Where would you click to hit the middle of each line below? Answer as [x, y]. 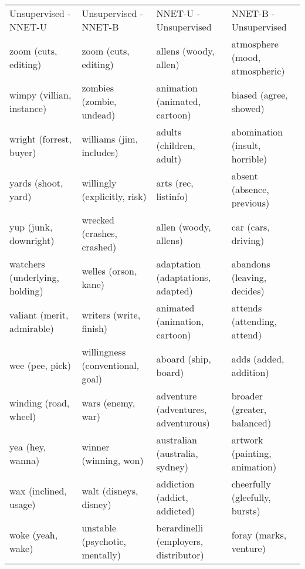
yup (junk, [31, 226]
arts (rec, [175, 182]
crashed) [99, 247]
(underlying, [34, 277]
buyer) [23, 152]
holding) [26, 291]
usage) [23, 504]
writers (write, [111, 314]
